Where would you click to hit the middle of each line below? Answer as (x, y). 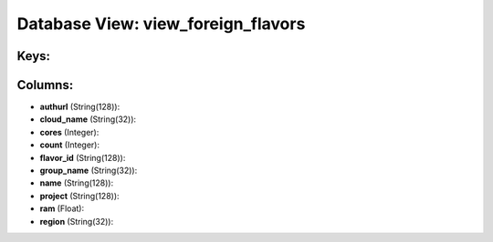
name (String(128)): (77, 183)
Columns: (45, 85)
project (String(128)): (79, 196)
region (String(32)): (77, 221)
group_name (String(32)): (89, 171)
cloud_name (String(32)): (88, 119)
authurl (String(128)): (80, 107)
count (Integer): (70, 145)
